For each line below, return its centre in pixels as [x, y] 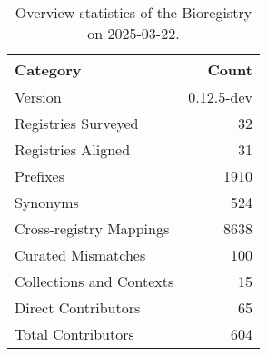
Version [38, 97]
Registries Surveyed [77, 123]
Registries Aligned [73, 149]
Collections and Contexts [94, 281]
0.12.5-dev [220, 97]
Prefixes [40, 176]
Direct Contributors [78, 307]
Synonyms [47, 202]
